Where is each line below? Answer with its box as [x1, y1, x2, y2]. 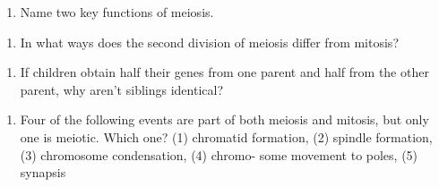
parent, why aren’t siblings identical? [20, 80, 223, 98]
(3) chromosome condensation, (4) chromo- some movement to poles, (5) [20, 145, 418, 164]
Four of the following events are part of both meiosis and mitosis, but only [20, 110, 429, 129]
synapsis [20, 163, 66, 182]
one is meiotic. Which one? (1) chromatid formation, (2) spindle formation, [20, 127, 433, 146]
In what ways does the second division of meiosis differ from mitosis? [20, 32, 399, 51]
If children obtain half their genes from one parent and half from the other [20, 63, 429, 81]
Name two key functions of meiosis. [20, 3, 214, 21]
